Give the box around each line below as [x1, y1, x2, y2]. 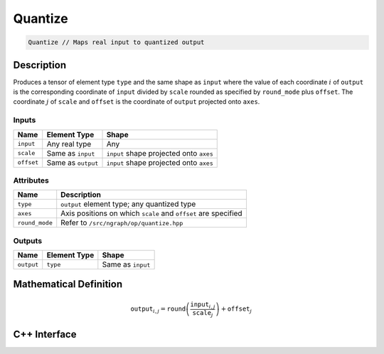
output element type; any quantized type [60, 199, 196, 209]
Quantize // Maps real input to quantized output [28, 38, 205, 46]
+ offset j [220, 305, 252, 314]
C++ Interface [13, 328, 77, 340]
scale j [192, 309, 213, 318]
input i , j [189, 300, 216, 310]
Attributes [13, 175, 49, 185]
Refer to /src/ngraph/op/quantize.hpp [60, 218, 183, 227]
